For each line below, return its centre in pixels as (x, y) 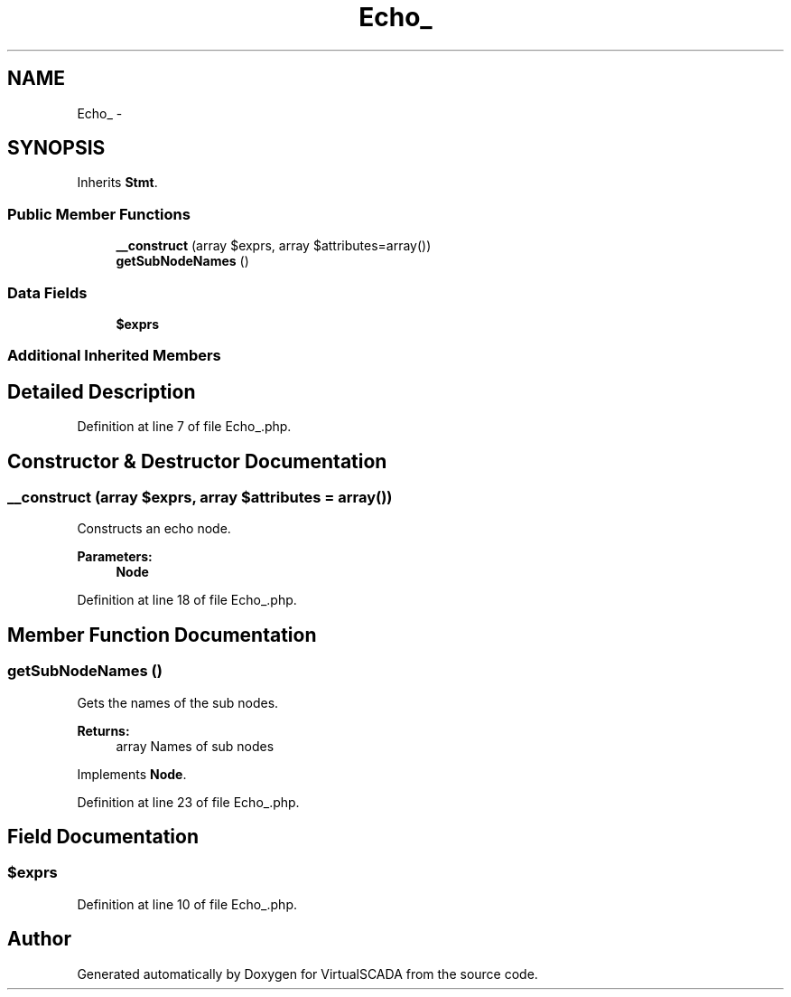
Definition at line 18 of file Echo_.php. (187, 600)
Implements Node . (132, 774)
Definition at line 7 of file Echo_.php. (184, 427)
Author (39, 939)
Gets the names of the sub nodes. (178, 702)
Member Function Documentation (162, 635)
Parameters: (115, 557)
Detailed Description (102, 391)
